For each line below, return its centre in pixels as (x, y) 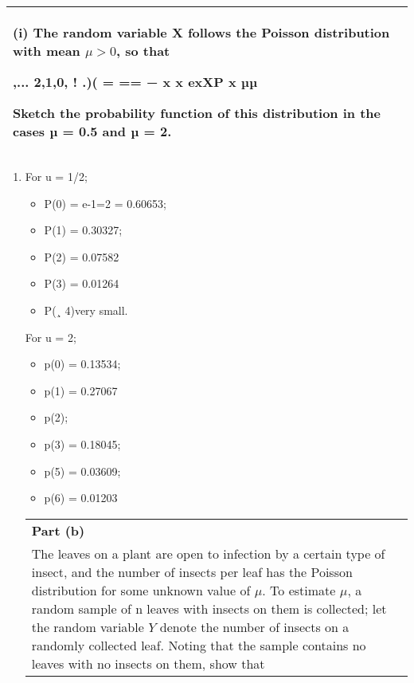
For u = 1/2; (56, 176)
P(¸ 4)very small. (86, 310)
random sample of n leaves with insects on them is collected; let (209, 608)
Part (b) (58, 530)
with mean (47, 51)
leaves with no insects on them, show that (148, 663)
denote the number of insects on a (254, 626)
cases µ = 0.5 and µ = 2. (92, 131)
